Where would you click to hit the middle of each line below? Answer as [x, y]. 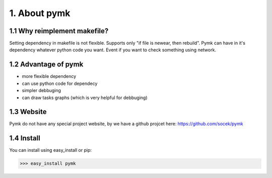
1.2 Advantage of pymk [46, 65]
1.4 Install [25, 138]
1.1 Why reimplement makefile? [59, 31]
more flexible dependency [49, 76]
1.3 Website [28, 112]
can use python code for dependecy [60, 83]
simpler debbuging [42, 91]
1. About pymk [40, 13]
